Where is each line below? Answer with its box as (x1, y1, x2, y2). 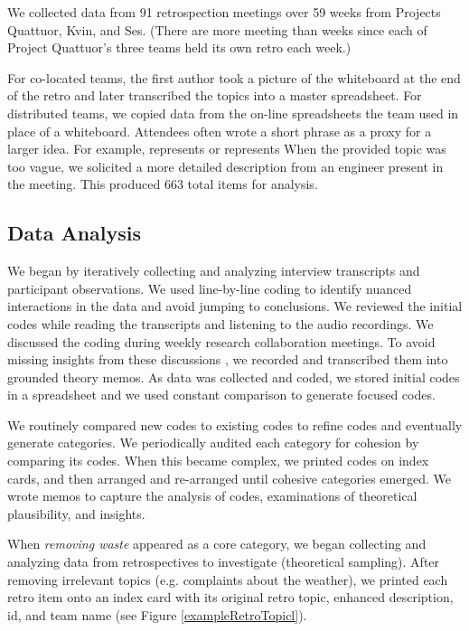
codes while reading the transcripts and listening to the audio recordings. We (7, 314, 434, 333)
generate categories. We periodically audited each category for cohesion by (7, 433, 419, 452)
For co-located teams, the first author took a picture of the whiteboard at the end (7, 68, 461, 87)
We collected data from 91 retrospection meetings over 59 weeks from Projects (7, 3, 441, 21)
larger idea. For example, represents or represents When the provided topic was (7, 139, 446, 158)
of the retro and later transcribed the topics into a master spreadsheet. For (7, 86, 422, 105)
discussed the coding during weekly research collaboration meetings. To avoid (7, 332, 436, 351)
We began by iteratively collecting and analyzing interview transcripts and (7, 261, 420, 280)
